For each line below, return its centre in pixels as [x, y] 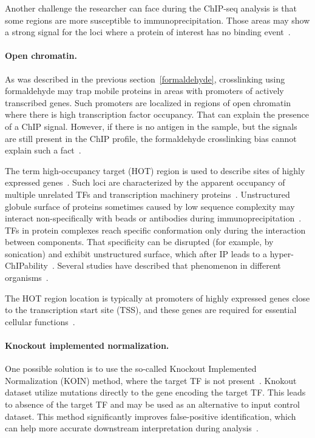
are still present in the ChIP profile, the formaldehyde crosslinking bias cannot [151, 138]
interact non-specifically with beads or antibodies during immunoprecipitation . [153, 218]
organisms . [27, 278]
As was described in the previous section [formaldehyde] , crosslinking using [145, 79]
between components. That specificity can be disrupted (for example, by [139, 242]
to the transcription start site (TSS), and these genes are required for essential [151, 310]
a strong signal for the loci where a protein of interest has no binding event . [148, 32]
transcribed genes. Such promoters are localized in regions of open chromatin [148, 102]
